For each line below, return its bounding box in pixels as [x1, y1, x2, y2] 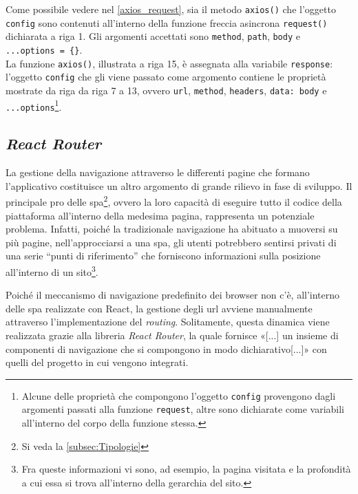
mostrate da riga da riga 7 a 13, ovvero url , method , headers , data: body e [6, 83, 327, 97]
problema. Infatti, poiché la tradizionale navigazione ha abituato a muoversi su [6, 222, 338, 236]
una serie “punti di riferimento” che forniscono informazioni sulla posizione [6, 248, 321, 263]
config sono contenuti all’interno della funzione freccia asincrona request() [6, 15, 328, 30]
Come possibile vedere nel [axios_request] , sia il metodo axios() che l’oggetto [6, 2, 336, 16]
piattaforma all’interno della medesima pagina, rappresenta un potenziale [6, 208, 315, 222]
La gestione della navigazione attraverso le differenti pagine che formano [6, 165, 310, 180]
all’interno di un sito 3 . [6, 262, 98, 279]
